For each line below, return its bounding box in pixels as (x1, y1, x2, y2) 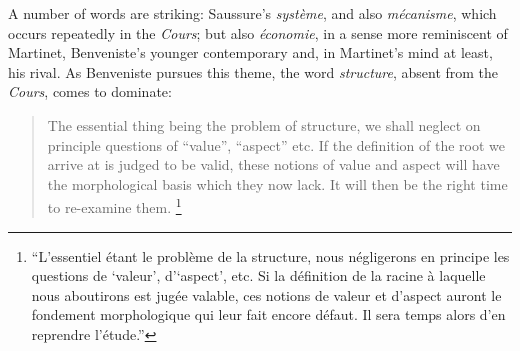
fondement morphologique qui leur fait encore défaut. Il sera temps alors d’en (31, 304, 506, 325)
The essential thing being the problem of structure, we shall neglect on (47, 114, 481, 135)
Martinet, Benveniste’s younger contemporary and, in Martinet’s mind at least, (8, 42, 493, 63)
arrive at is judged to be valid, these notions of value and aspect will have (47, 154, 500, 175)
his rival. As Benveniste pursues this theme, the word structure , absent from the (8, 61, 499, 82)
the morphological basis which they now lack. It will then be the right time (47, 173, 508, 194)
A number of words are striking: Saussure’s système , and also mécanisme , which (8, 3, 497, 23)
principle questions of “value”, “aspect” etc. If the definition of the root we (47, 134, 506, 155)
